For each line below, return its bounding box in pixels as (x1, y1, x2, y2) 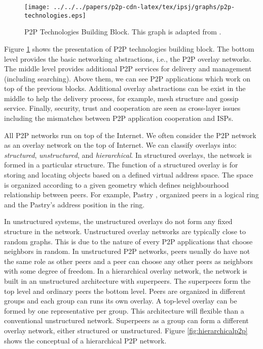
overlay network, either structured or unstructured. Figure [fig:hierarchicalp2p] (4, 325, 248, 335)
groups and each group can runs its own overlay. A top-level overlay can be (4, 295, 237, 306)
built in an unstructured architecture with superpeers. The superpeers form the (4, 275, 251, 286)
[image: (24, 4, 50, 11)
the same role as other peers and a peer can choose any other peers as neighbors (4, 255, 253, 266)
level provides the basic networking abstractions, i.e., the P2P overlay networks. (4, 53, 252, 64)
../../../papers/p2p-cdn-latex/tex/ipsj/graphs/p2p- (53, 4, 235, 11)
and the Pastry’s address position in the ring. (4, 199, 145, 209)
